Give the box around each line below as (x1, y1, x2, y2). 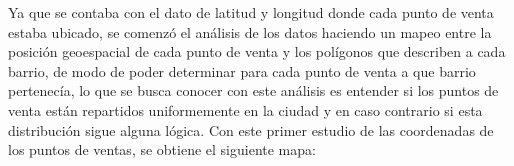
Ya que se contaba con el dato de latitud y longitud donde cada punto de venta (8, 2, 494, 22)
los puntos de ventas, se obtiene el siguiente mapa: (8, 139, 316, 160)
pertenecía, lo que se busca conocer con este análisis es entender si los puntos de (8, 80, 499, 101)
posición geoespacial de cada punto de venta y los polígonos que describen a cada (8, 41, 506, 62)
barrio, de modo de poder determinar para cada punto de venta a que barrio (8, 60, 476, 81)
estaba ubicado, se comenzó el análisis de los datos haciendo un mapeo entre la (8, 21, 492, 42)
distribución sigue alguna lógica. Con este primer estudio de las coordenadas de (8, 119, 494, 140)
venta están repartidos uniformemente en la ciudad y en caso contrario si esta (8, 99, 483, 120)
